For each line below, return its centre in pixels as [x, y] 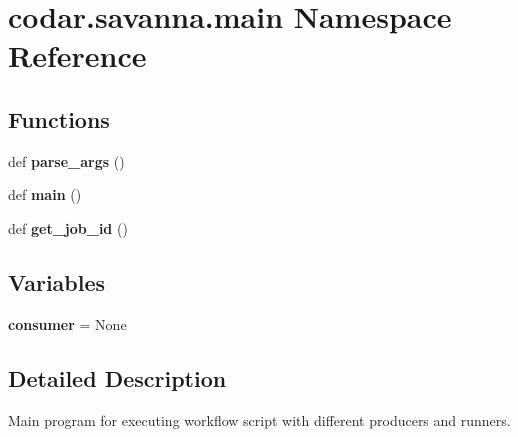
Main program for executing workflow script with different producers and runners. [259, 419]
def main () [45, 194]
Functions [59, 118]
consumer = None [67, 323]
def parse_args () [66, 160]
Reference [77, 55]
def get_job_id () [68, 227]
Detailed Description [117, 377]
